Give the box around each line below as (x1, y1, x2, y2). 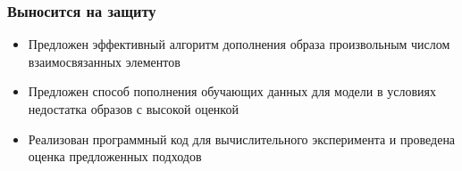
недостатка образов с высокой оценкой (28, 100, 239, 118)
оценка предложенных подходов (28, 147, 202, 166)
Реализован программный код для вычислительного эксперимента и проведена (28, 129, 456, 148)
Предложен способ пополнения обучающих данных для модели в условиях (28, 82, 436, 101)
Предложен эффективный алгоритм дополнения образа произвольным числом (28, 35, 450, 53)
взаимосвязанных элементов (28, 52, 181, 70)
